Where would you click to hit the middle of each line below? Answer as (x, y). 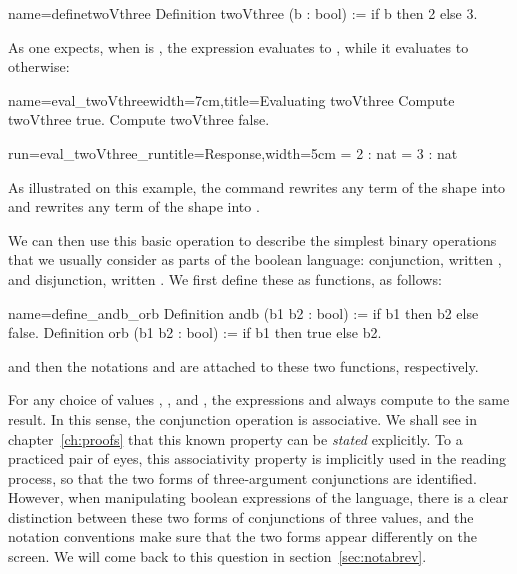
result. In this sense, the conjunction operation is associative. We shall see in (242, 418)
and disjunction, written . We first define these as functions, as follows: (225, 278)
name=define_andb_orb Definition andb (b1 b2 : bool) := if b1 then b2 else (243, 312)
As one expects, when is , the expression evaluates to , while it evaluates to (238, 46)
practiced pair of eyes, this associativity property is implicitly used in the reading (257, 458)
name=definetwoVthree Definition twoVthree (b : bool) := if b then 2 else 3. (243, 13)
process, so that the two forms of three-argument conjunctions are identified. (242, 477)
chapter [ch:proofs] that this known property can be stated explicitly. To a (235, 438)
